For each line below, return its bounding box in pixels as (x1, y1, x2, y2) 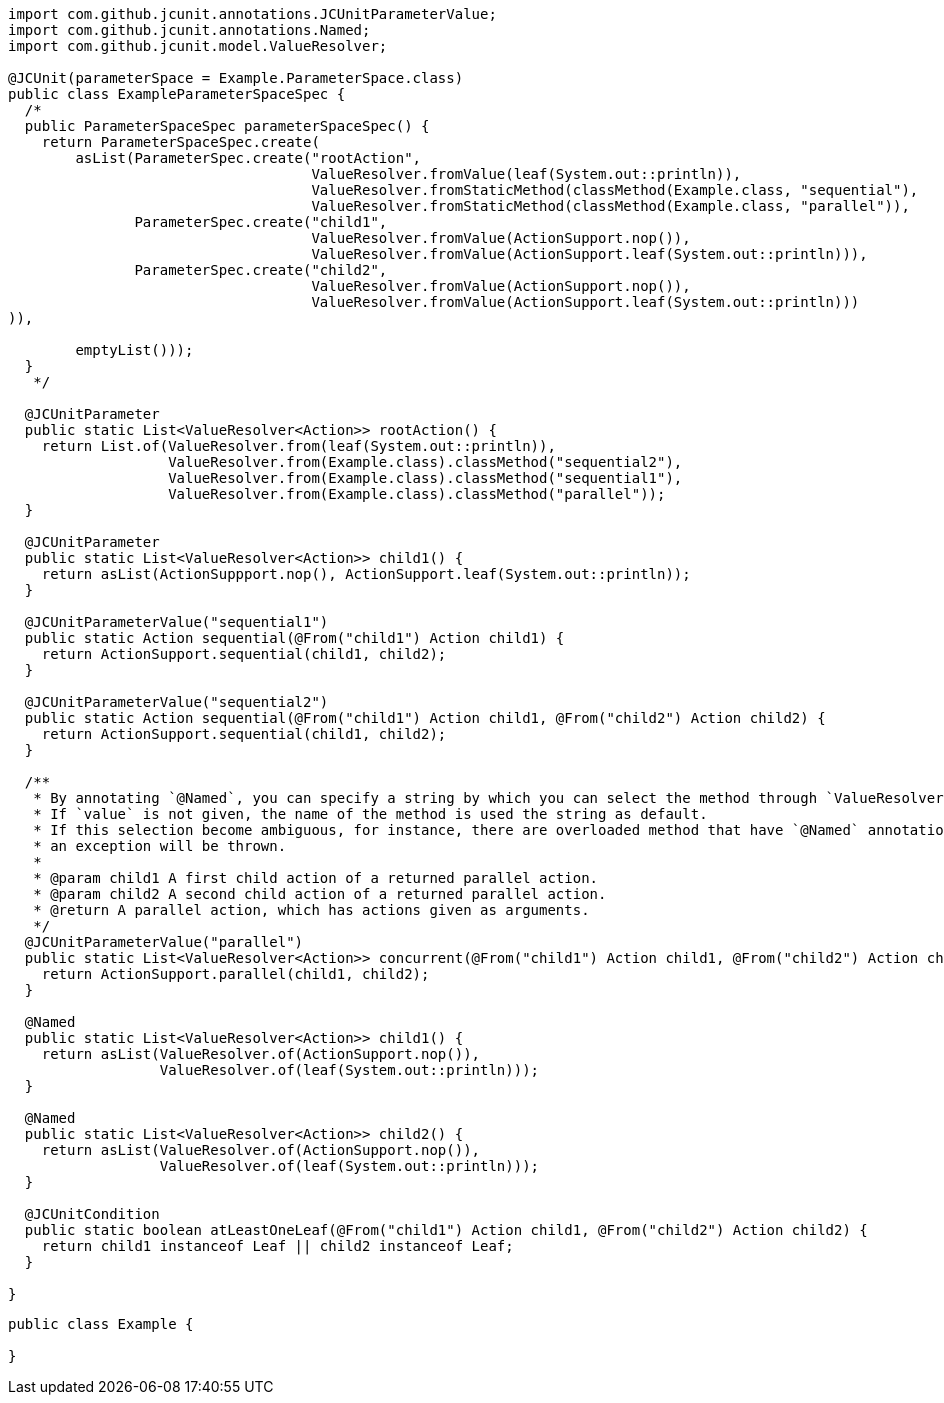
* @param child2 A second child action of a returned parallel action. (33, 886, 607, 902)
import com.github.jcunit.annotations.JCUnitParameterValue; (8, 6, 497, 22)
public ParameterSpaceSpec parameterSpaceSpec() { (24, 118, 430, 134)
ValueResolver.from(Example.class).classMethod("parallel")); (168, 486, 666, 502)
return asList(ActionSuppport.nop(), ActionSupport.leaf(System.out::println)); (41, 566, 691, 582)
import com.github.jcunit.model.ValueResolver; (8, 38, 388, 54)
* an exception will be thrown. (33, 838, 287, 854)
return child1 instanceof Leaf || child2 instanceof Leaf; (41, 1238, 514, 1254)
